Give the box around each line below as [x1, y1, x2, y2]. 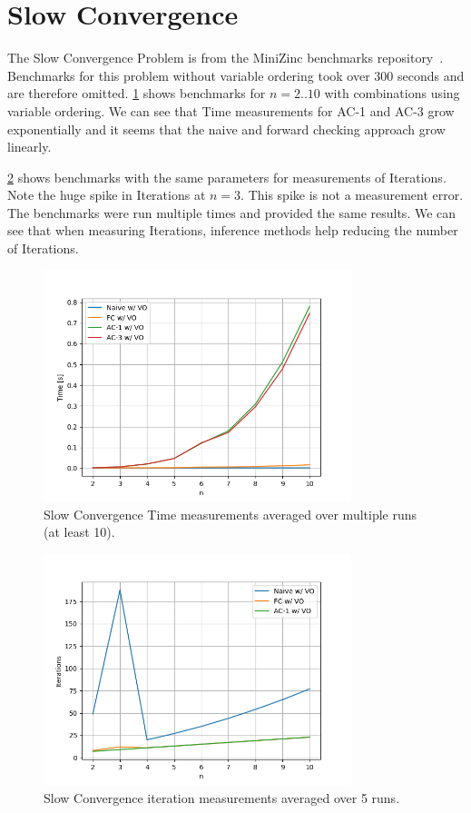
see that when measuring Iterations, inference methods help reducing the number [7, 221, 458, 240]
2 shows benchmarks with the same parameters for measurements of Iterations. [7, 167, 446, 186]
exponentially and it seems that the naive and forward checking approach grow [7, 119, 446, 138]
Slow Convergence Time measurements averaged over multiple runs [44, 504, 417, 523]
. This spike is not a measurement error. [240, 185, 464, 204]
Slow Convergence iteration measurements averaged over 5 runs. [44, 788, 400, 807]
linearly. [7, 137, 52, 156]
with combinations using [324, 84, 460, 103]
